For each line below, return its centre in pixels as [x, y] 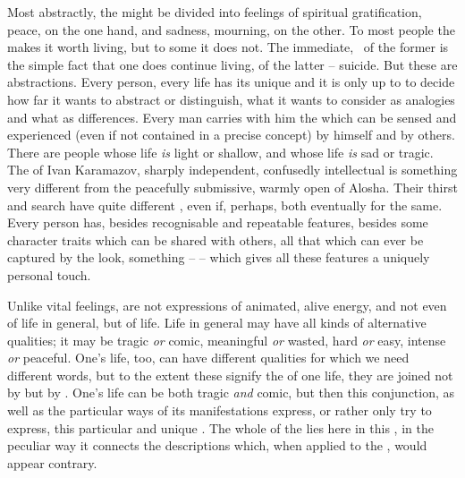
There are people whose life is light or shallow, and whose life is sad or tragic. [220, 152]
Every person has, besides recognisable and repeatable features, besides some [218, 222]
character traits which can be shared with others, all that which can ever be [216, 239]
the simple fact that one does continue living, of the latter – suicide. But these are [232, 64]
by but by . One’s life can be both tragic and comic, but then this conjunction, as [231, 393]
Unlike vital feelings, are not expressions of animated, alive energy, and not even [227, 305]
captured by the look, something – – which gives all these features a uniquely [219, 257]
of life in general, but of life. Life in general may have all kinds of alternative [217, 323]
